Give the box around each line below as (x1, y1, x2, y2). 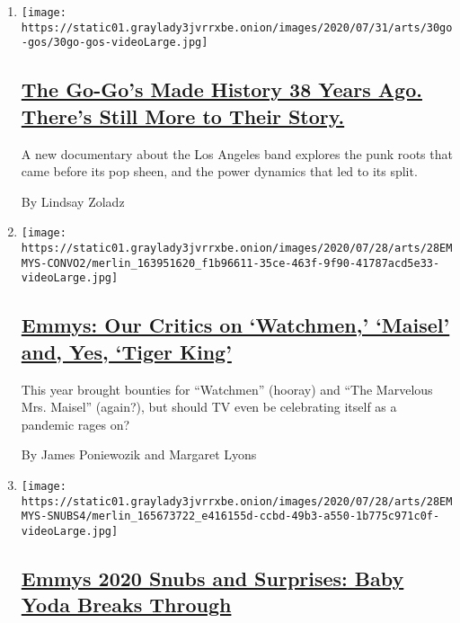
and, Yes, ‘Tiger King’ (21, 337, 232, 365)
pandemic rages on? (21, 414, 130, 433)
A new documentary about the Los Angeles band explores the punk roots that (21, 144, 453, 163)
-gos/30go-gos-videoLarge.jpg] (21, 36, 208, 49)
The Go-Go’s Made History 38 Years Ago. (21, 76, 422, 103)
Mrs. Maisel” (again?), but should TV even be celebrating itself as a (21, 397, 397, 416)
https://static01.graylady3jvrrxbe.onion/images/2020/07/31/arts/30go (21, 21, 453, 34)
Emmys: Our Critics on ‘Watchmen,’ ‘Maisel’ (21, 311, 450, 339)
